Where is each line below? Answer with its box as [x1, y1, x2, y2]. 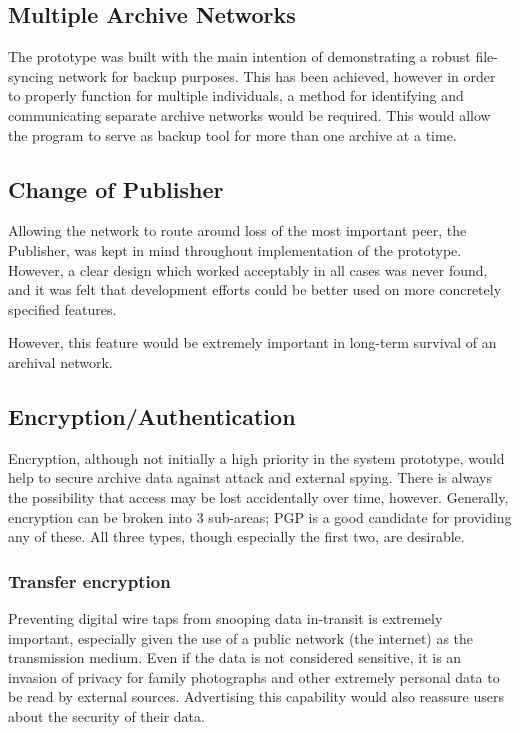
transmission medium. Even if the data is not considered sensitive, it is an [8, 647, 462, 668]
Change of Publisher [8, 173, 224, 204]
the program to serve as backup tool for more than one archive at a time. [8, 124, 457, 145]
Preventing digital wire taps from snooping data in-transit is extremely [8, 607, 443, 628]
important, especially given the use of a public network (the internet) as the [8, 627, 474, 648]
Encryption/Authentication [8, 400, 296, 431]
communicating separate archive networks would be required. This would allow [8, 104, 491, 125]
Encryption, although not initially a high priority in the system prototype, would [8, 447, 505, 468]
